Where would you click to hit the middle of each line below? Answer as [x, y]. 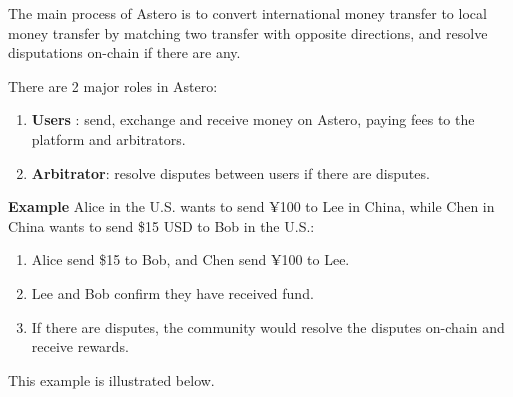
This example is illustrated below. [111, 379]
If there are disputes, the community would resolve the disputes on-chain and [268, 326]
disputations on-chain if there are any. [124, 52]
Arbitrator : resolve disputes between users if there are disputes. [230, 172]
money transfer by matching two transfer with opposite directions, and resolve [248, 32]
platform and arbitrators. [108, 138]
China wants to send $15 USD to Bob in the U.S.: [161, 225]
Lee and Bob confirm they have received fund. [172, 292]
